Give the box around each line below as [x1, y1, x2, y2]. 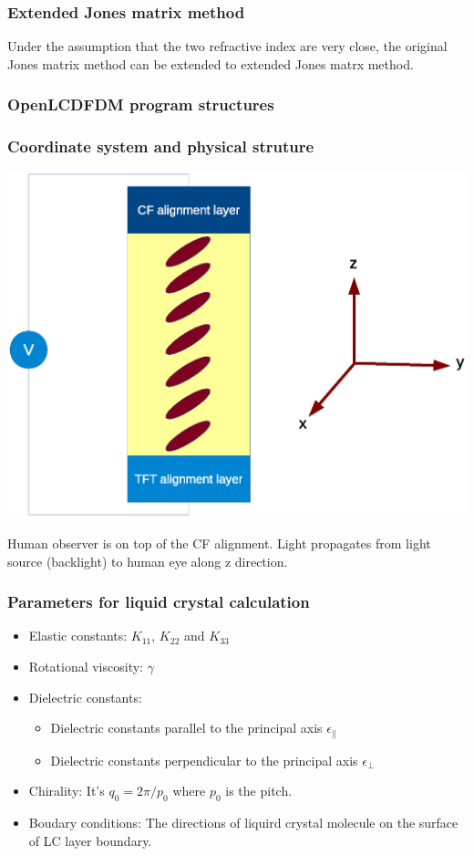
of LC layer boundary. [28, 830, 152, 850]
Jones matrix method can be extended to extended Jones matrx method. [7, 54, 414, 73]
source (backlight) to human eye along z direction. [7, 551, 288, 570]
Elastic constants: [28, 626, 128, 645]
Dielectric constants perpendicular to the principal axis [50, 750, 358, 769]
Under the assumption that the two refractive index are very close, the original [7, 37, 448, 56]
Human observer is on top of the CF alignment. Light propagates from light [7, 533, 431, 552]
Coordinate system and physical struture [7, 135, 314, 158]
